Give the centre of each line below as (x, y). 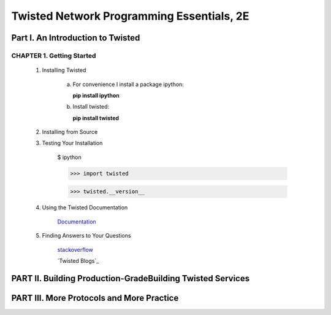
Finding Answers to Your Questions (86, 236)
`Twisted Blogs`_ (78, 260)
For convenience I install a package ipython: (128, 84)
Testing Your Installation (72, 143)
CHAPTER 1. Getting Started (54, 55)
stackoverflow (75, 249)
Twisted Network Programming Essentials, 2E (130, 16)
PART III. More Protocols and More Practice (95, 298)
